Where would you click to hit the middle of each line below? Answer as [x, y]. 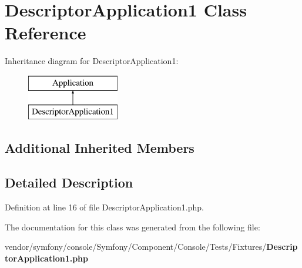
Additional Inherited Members [100, 148]
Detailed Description [69, 182]
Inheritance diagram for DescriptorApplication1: [92, 61]
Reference [46, 33]
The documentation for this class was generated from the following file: [132, 227]
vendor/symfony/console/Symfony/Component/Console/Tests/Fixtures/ [136, 247]
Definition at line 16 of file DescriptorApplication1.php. [104, 207]
